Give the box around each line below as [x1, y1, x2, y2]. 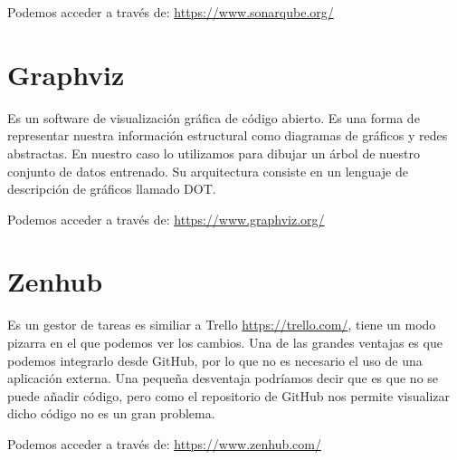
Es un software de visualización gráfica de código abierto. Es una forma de [7, 108, 420, 127]
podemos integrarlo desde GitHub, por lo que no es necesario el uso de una [7, 350, 423, 369]
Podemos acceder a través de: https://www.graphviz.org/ [7, 209, 325, 228]
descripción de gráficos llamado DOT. [7, 179, 216, 198]
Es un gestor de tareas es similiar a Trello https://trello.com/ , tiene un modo [7, 315, 436, 334]
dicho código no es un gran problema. [7, 404, 215, 423]
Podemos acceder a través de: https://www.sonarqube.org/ [7, 3, 334, 21]
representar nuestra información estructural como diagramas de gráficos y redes [7, 126, 448, 145]
